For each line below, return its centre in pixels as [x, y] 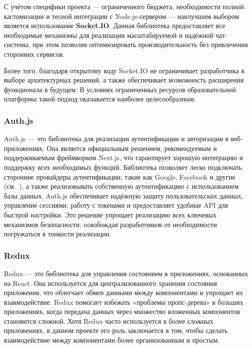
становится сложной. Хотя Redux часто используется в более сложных [109, 321]
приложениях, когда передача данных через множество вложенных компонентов [122, 311]
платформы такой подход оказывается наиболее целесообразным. [100, 99]
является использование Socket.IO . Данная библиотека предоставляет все [115, 25]
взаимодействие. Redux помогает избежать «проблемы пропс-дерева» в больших [124, 302]
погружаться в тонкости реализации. [58, 234]
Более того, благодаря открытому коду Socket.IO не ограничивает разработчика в [124, 70]
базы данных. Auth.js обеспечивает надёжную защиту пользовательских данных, [124, 195]
